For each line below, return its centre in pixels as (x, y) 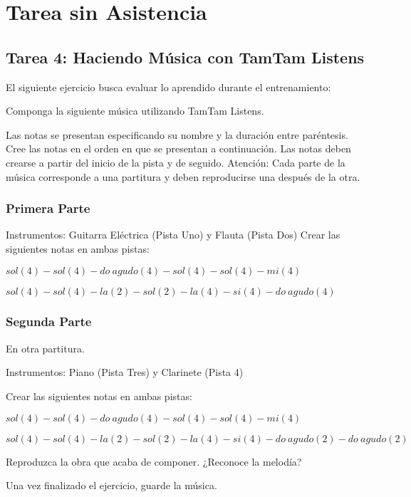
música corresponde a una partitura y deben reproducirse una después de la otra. (183, 176)
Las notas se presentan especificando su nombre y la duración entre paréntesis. (177, 134)
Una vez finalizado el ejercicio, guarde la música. (111, 485)
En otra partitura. (45, 348)
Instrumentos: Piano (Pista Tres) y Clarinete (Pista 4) (125, 372)
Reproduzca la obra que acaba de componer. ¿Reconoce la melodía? (154, 461)
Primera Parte (48, 208)
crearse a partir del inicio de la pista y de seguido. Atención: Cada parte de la (176, 162)
